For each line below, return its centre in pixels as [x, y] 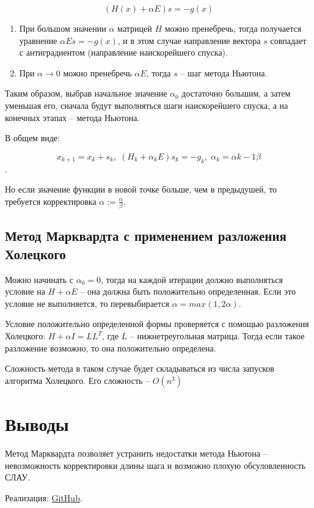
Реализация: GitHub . [44, 497]
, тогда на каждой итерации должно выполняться [192, 279]
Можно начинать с [39, 279]
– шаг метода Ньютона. [224, 72]
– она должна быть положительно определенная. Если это [188, 291]
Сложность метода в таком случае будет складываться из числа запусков [140, 368]
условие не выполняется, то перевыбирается [87, 303]
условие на [25, 291]
